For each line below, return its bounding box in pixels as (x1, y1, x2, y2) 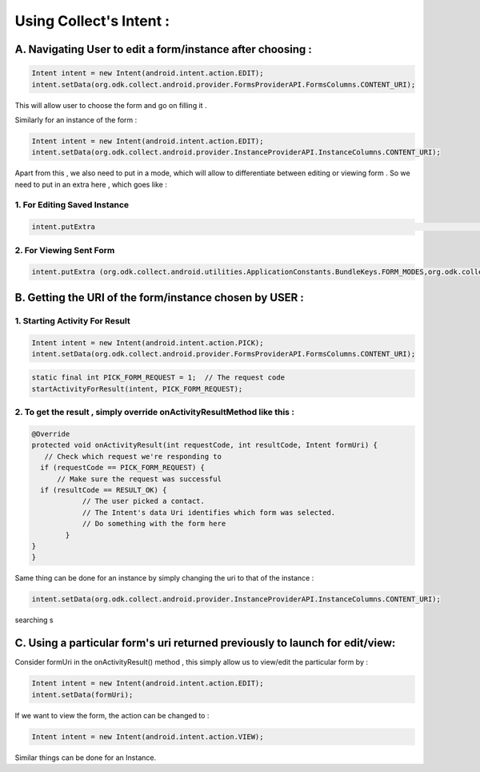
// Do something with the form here (82, 519, 226, 529)
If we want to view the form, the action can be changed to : (14, 710, 210, 720)
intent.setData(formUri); (31, 690, 134, 699)
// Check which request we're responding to (44, 452, 222, 460)
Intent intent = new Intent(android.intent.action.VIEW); (31, 732, 264, 741)
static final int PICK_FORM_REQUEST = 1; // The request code (31, 373, 286, 382)
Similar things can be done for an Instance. (14, 753, 156, 762)
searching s (14, 615, 54, 625)
